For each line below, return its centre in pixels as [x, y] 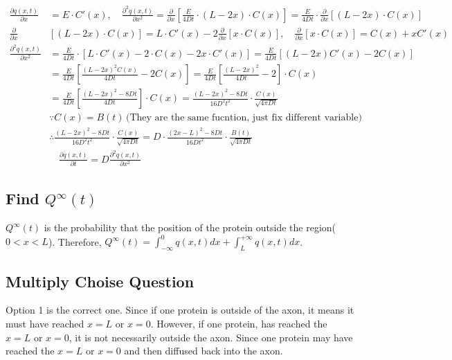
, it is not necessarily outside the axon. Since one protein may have [211, 337]
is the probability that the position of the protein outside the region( [190, 227]
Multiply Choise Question [100, 281]
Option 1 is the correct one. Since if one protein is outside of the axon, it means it [180, 310]
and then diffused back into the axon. [204, 351]
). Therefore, [75, 241]
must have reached [45, 323]
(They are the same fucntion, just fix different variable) [244, 118]
